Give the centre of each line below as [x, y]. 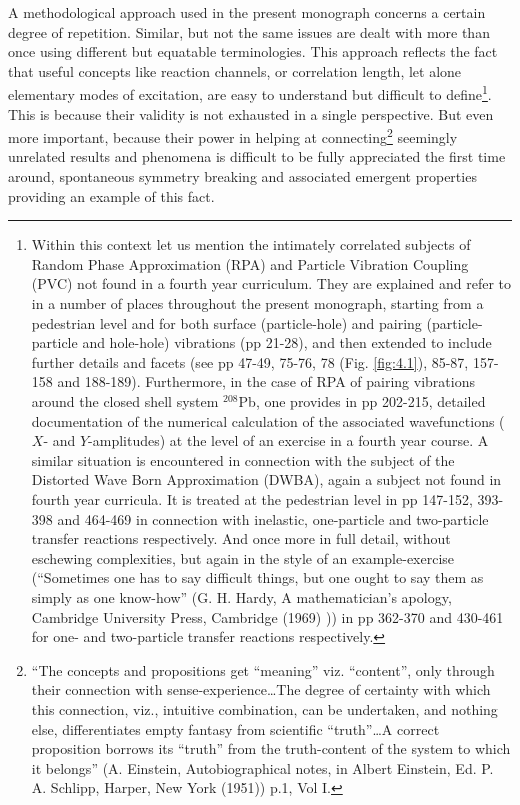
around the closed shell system [125, 401]
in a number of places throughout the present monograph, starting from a [257, 303]
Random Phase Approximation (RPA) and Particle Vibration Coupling [250, 263]
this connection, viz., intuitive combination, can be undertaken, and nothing [264, 708]
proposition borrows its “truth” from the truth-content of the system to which [271, 748]
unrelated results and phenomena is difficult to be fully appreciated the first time [257, 156]
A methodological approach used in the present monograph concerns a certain [247, 12]
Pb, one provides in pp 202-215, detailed [362, 401]
